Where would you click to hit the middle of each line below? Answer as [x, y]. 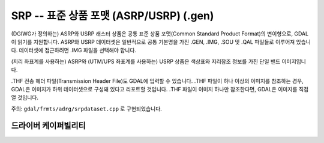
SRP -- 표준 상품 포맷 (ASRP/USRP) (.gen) [112, 16]
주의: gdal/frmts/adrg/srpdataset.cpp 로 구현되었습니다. [86, 109]
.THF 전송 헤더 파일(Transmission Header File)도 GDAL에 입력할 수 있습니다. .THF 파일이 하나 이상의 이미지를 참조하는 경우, [157, 81]
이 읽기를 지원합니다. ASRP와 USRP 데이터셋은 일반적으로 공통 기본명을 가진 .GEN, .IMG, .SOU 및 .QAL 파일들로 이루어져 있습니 [161, 41]
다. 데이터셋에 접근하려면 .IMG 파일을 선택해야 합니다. [74, 50]
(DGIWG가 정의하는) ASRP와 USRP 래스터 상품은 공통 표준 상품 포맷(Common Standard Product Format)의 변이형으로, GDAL [160, 34]
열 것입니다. [25, 98]
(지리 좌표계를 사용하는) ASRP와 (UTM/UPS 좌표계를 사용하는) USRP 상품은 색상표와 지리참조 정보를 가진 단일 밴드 [146, 61]
